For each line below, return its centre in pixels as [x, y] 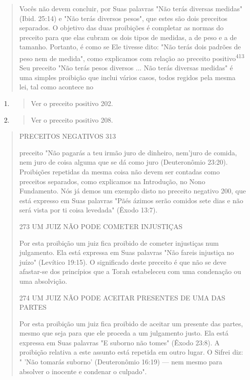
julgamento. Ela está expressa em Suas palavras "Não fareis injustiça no [127, 252]
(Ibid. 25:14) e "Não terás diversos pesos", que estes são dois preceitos [123, 18]
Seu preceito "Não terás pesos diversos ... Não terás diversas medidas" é [126, 68]
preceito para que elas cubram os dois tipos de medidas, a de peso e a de [128, 37]
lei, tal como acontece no [56, 87]
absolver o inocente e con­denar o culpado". [83, 371]
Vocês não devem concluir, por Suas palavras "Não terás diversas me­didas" [131, 8]
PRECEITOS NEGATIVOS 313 [68, 136]
